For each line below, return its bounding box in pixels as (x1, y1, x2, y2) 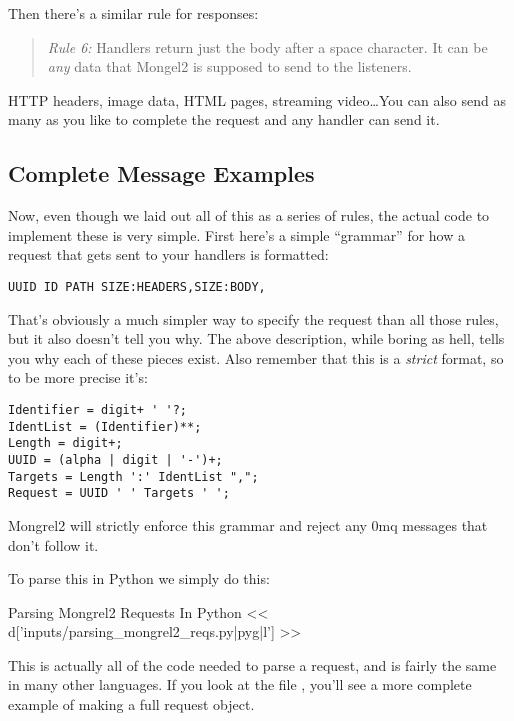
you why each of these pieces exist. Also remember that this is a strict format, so (8, 347, 504, 368)
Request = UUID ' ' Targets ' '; (8, 486, 230, 501)
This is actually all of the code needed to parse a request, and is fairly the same (8, 654, 497, 675)
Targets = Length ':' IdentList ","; (8, 469, 259, 484)
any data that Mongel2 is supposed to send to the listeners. (47, 56, 412, 77)
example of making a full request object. (8, 694, 255, 715)
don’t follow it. (8, 534, 99, 555)
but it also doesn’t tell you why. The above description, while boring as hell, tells (8, 328, 505, 349)
